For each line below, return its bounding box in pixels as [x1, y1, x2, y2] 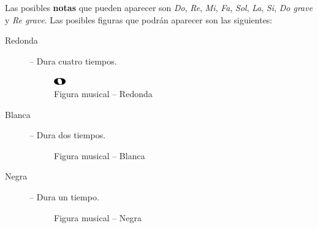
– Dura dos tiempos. [29, 128, 106, 141]
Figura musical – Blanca [54, 149, 145, 162]
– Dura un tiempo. [29, 190, 99, 203]
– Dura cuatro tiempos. [29, 54, 117, 67]
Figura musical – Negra [54, 211, 142, 224]
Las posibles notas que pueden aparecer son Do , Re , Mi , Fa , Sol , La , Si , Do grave [5, 1, 313, 14]
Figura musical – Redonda [54, 87, 153, 100]
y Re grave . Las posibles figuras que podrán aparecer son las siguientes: [5, 13, 273, 26]
